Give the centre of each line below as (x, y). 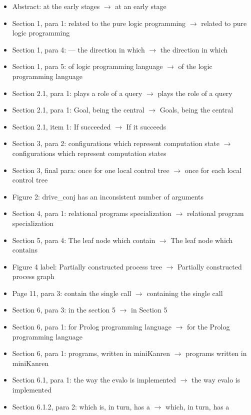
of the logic (195, 66)
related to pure (224, 23)
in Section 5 (149, 310)
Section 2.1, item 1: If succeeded (61, 126)
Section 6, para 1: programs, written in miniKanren (91, 353)
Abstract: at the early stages (56, 6)
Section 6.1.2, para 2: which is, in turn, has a (81, 406)
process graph (33, 276)
